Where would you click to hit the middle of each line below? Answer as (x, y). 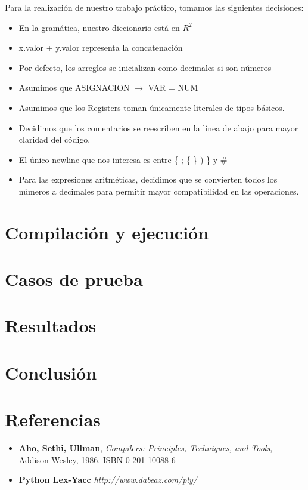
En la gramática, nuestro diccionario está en (99, 27)
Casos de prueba (74, 279)
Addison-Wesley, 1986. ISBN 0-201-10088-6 (97, 459)
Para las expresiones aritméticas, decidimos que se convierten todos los (148, 179)
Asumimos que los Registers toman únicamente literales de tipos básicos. (152, 107)
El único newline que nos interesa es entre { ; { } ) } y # (123, 159)
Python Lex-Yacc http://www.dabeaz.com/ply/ (108, 480)
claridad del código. (55, 139)
